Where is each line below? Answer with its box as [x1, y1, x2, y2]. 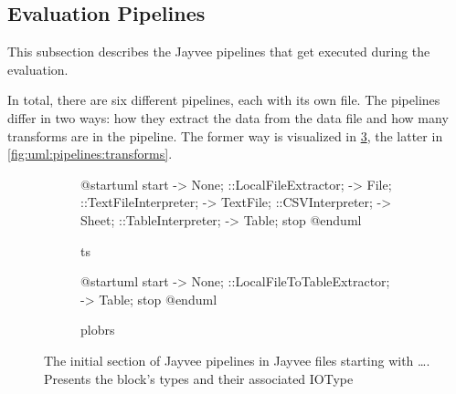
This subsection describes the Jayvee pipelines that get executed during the [7, 42, 430, 61]
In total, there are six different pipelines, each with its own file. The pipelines [7, 90, 440, 109]
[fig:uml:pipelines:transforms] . [7, 144, 173, 163]
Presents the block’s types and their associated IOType [44, 368, 354, 388]
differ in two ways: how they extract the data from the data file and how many [7, 108, 449, 127]
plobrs [80, 320, 115, 339]
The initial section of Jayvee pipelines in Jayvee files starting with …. [44, 350, 430, 369]
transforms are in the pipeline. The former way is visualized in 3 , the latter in [7, 126, 443, 145]
